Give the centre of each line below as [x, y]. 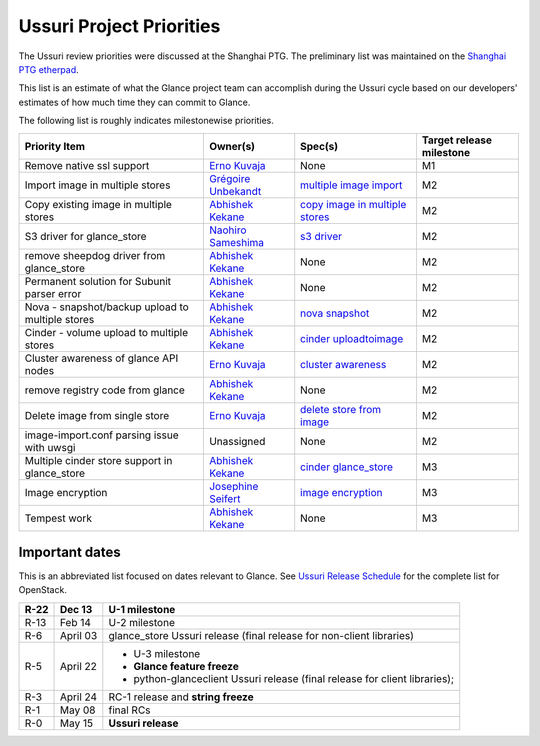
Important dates [70, 551]
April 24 [79, 697]
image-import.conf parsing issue [101, 435]
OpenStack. [42, 590]
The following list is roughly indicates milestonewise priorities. [146, 121]
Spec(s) [319, 146]
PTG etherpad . [48, 69]
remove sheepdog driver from [95, 255]
